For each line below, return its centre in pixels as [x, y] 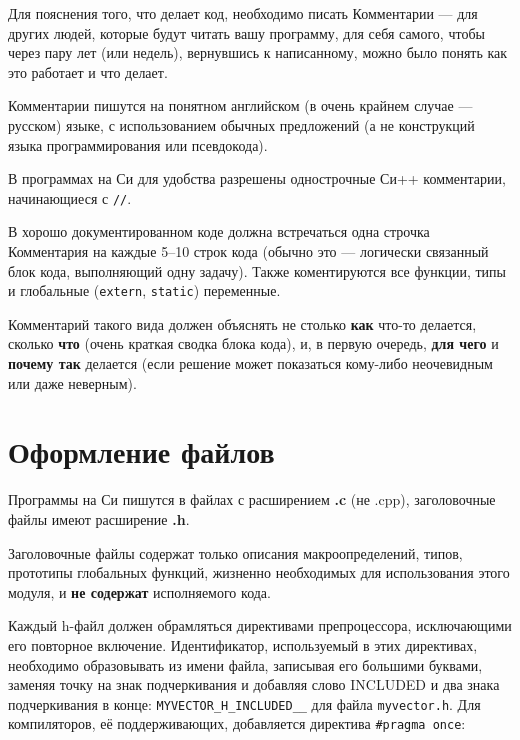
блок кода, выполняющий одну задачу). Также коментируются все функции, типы [257, 270]
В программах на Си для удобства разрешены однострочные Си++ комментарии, [257, 178]
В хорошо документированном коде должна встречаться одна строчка [219, 231]
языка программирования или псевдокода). [138, 144]
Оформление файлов [141, 451]
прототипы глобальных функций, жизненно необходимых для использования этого [259, 572]
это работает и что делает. [88, 71]
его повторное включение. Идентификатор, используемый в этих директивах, [243, 644]
